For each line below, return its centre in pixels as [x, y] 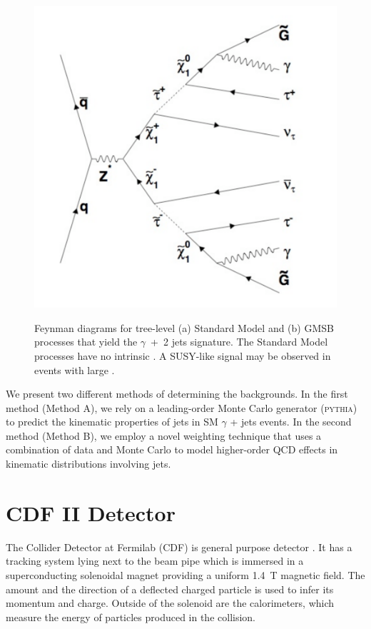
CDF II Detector [91, 512]
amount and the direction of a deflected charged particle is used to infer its [170, 589]
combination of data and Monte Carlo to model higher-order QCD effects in [172, 449]
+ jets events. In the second [291, 422]
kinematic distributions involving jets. [88, 464]
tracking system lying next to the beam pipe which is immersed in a [155, 561]
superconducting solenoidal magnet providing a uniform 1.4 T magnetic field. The [185, 574]
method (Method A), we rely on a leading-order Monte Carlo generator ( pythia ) [182, 407]
